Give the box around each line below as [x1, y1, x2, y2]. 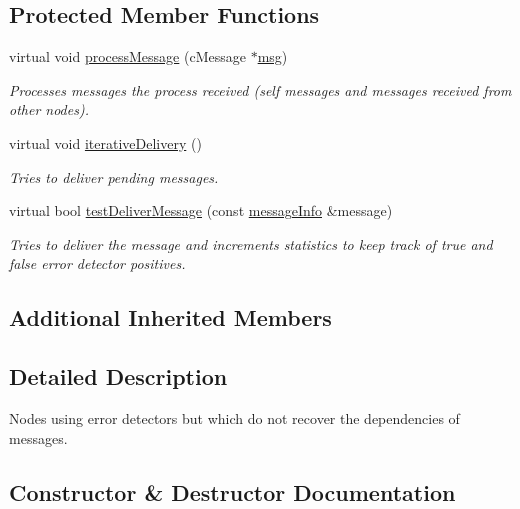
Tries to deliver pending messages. [9, 166, 219, 187]
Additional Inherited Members [9, 302, 332, 333]
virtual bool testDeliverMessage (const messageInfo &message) [9, 200, 393, 221]
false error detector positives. [9, 253, 186, 274]
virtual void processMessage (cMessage [9, 46, 246, 67]
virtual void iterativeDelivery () [9, 132, 202, 153]
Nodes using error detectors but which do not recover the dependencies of [9, 407, 460, 428]
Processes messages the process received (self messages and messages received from [9, 79, 512, 100]
